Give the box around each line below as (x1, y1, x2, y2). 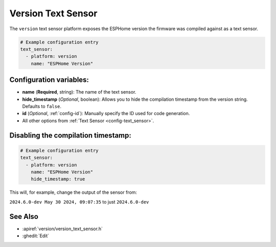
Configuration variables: (9, 76, 89, 84)
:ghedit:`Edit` (22, 233, 50, 239)
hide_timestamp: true (31, 176, 85, 182)
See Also (9, 212, 38, 221)
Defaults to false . (22, 103, 61, 109)
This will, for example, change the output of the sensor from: (9, 189, 137, 195)
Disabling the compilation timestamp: (9, 131, 131, 140)
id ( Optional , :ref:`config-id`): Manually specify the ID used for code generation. (22, 110, 190, 117)
